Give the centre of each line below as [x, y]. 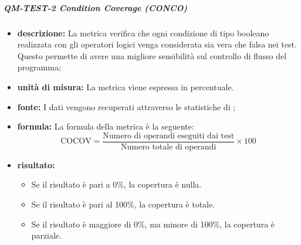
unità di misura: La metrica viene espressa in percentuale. [126, 86]
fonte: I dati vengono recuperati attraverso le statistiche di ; [126, 106]
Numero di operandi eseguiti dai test [169, 136]
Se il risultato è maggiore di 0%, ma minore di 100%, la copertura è [153, 224]
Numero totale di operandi [169, 147]
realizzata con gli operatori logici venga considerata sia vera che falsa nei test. [157, 44]
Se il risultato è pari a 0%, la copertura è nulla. [116, 184]
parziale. [46, 235]
